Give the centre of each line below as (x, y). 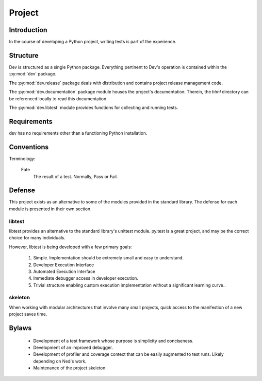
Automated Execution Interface (64, 271)
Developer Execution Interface (64, 265)
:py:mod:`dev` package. (33, 74)
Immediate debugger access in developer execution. (86, 278)
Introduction (28, 30)
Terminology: (22, 159)
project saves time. (28, 314)
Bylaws (20, 328)
